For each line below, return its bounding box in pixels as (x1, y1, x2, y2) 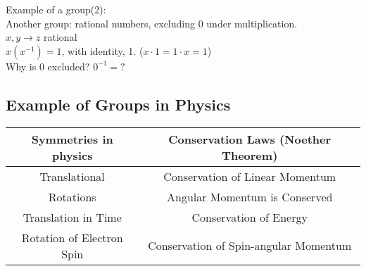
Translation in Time (23, 208, 122, 225)
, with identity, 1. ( (61, 43, 144, 58)
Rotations (48, 188, 96, 205)
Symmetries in (31, 130, 113, 147)
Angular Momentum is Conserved (167, 188, 333, 205)
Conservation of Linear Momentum (163, 168, 336, 184)
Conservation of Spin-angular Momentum (148, 237, 352, 254)
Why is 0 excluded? (6, 58, 90, 73)
